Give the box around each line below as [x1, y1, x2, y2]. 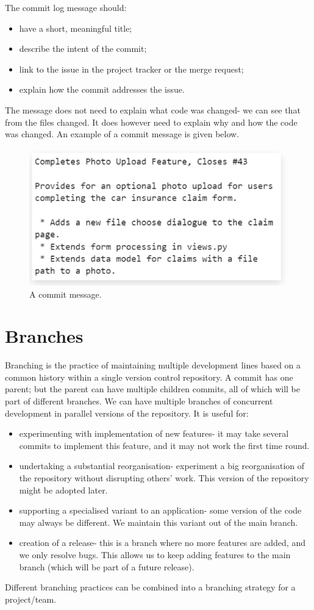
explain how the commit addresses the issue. [19, 83, 185, 96]
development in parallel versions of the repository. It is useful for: [5, 406, 249, 419]
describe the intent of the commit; [19, 42, 147, 55]
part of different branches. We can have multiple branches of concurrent [5, 395, 273, 407]
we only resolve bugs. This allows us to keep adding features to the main [19, 548, 291, 561]
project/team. [5, 592, 57, 605]
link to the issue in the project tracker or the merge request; [19, 62, 244, 75]
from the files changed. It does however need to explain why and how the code [5, 115, 298, 128]
